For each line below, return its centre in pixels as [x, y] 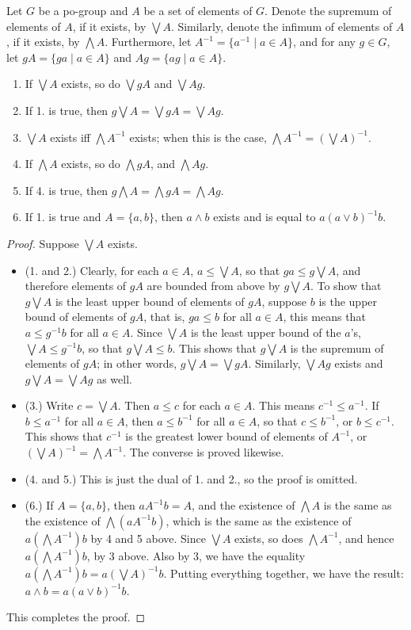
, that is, [164, 317]
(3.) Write [49, 405]
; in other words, [137, 363]
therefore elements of [76, 286]
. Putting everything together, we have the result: [284, 573]
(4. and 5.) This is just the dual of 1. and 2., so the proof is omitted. [191, 478]
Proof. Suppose [43, 243]
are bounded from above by [213, 286]
